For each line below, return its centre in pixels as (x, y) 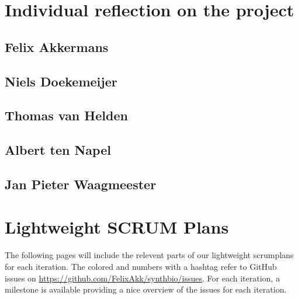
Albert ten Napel (58, 150)
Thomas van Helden (66, 115)
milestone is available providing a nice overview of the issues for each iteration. (146, 289)
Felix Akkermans (57, 46)
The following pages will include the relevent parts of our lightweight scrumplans (149, 255)
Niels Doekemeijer (61, 81)
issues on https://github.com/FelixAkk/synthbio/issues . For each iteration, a (142, 278)
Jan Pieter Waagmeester (81, 184)
